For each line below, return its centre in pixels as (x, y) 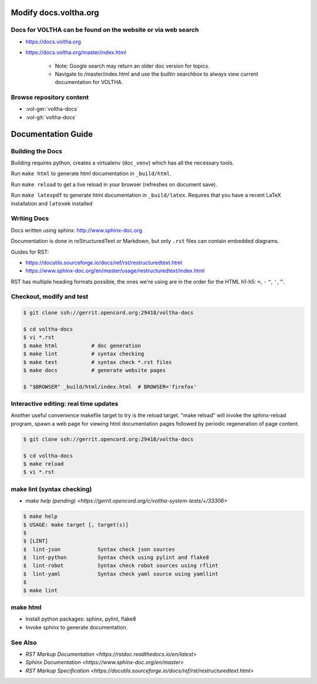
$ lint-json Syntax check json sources (99, 549)
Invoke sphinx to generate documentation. (77, 627)
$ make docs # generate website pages (95, 370)
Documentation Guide (52, 134)
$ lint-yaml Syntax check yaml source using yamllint (121, 574)
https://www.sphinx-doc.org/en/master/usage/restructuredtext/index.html (115, 271)
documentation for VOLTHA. (89, 82)
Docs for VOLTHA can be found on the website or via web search (105, 30)
